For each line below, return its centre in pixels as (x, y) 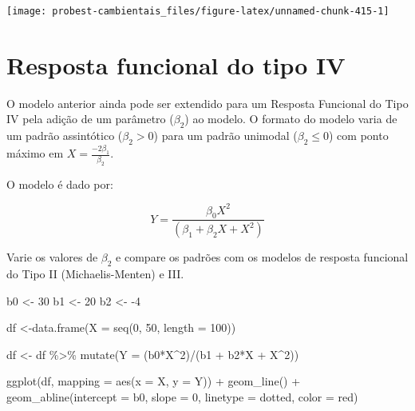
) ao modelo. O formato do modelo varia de (291, 119)
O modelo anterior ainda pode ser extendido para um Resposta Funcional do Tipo (207, 103)
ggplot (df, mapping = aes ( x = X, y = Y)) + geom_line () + (154, 381)
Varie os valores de (52, 257)
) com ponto (358, 136)
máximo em (35, 153)
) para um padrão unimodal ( (225, 136)
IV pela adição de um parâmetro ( (90, 119)
